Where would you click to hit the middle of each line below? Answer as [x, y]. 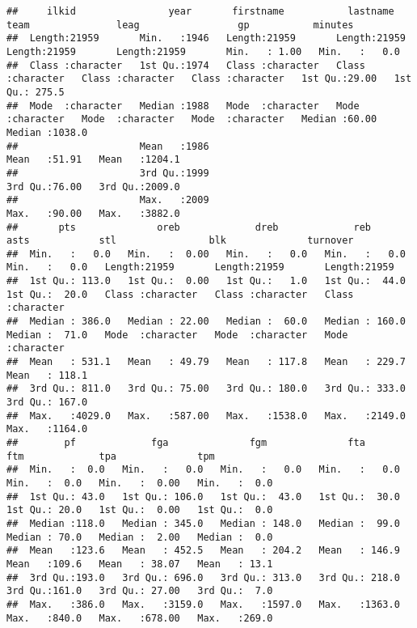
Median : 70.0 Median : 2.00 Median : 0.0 [140, 537]
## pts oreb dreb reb [189, 227]
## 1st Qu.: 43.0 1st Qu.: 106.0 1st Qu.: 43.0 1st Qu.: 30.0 [203, 496]
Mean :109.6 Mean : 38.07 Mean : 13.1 [140, 564]
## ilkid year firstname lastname [200, 11]
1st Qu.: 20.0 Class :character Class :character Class [180, 294]
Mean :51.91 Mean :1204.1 [93, 160]
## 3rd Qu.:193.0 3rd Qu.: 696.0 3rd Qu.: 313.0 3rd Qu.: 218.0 [203, 577]
